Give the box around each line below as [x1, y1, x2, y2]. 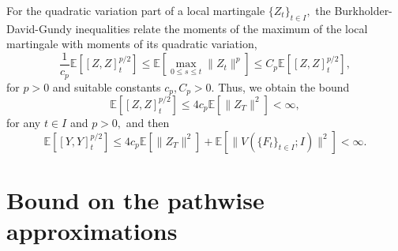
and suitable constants [52, 78, 161, 95]
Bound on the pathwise [6, 183, 265, 215]
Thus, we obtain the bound [218, 78, 350, 95]
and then [126, 114, 170, 130]
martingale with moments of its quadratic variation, [6, 36, 257, 52]
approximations [6, 214, 178, 246]
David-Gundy [6, 20, 72, 36]
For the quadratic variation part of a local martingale [6, 2, 265, 18]
